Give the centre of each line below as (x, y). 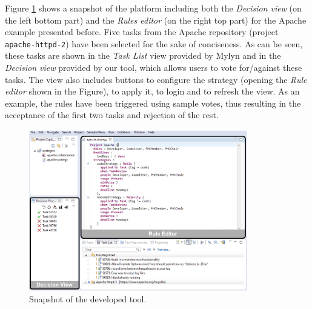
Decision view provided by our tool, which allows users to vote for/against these (154, 68)
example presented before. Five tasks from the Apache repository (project (142, 32)
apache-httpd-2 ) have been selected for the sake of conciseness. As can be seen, (154, 43)
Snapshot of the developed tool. (88, 299)
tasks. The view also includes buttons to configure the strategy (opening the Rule (156, 79)
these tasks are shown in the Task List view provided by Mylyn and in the (143, 55)
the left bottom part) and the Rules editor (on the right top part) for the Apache (156, 20)
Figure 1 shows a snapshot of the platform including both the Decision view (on (153, 8)
